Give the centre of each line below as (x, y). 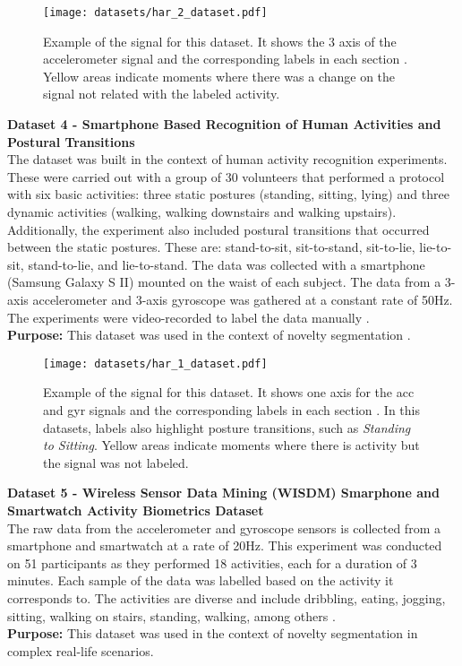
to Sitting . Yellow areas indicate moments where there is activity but (231, 445)
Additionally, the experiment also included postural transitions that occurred (218, 229)
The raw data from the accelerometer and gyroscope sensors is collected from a (224, 528)
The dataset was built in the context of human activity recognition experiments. (227, 159)
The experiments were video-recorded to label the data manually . (188, 317)
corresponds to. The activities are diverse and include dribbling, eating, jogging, (227, 597)
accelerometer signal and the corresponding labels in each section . (225, 59)
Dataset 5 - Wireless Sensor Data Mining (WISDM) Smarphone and (223, 493)
